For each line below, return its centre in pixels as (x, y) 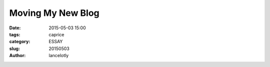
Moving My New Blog (54, 13)
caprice (56, 34)
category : (20, 42)
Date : (15, 28)
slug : (14, 48)
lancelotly (59, 56)
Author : (17, 56)
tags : (15, 34)
